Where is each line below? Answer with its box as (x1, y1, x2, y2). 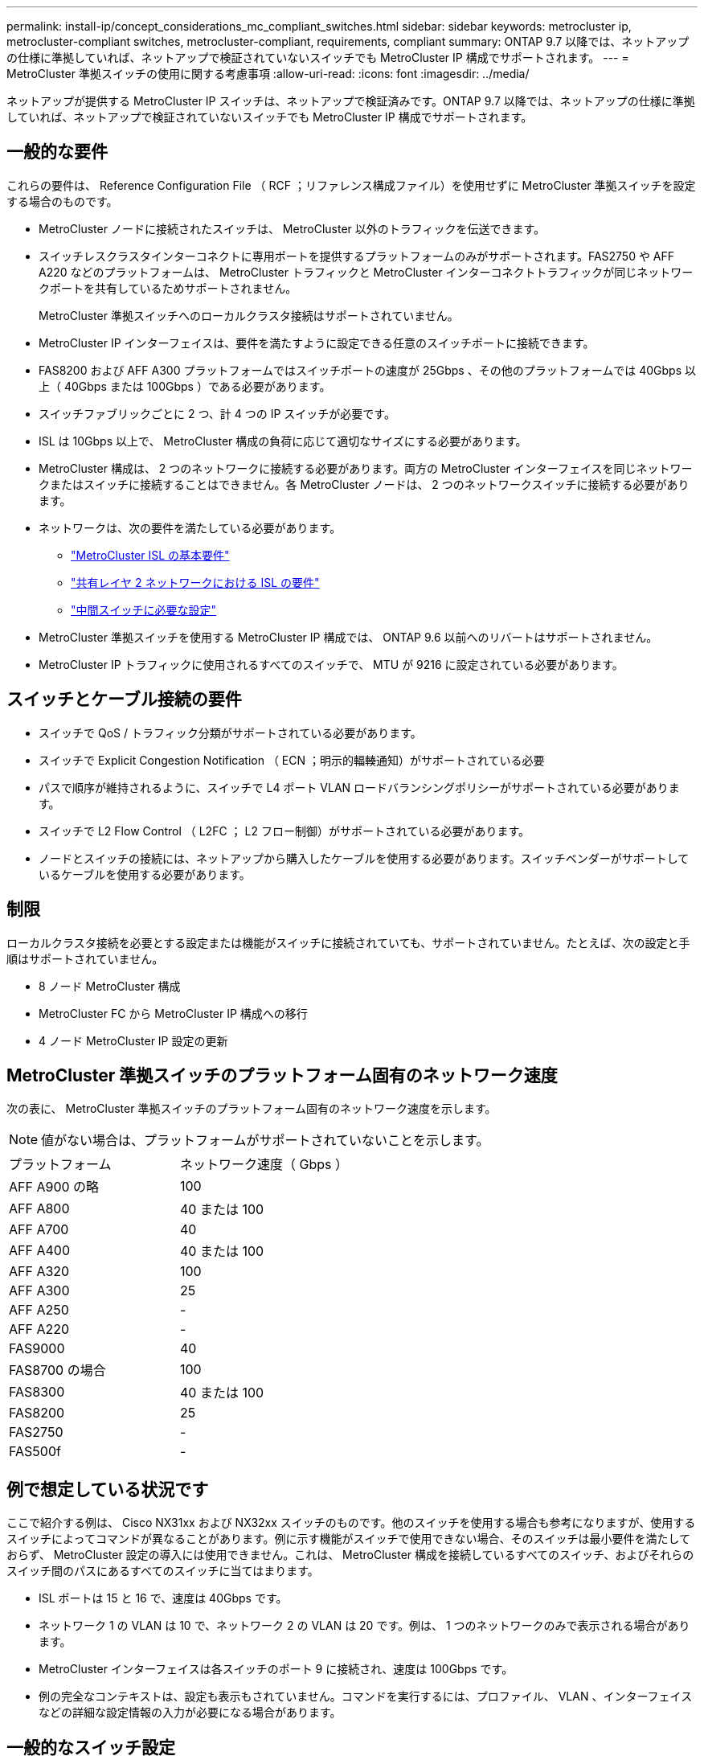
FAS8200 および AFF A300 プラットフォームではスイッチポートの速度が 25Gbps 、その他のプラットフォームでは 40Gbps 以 (39, 363, 696, 377)
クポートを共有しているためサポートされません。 (39, 281, 297, 295)
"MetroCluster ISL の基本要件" (71, 548, 230, 562)
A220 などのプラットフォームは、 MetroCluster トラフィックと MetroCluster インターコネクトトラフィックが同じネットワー (39, 265, 694, 279)
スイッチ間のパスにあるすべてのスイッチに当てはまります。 (6, 1564, 319, 1578)
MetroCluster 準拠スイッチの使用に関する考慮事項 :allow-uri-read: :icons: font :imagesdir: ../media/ (6, 67, 530, 80)
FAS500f (9, 1443, 61, 1460)
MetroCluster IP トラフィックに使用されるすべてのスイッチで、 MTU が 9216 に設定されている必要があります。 (39, 657, 624, 671)
